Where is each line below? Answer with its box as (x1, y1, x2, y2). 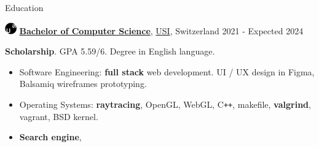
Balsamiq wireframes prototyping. (19, 77, 147, 90)
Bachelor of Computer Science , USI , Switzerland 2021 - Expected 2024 (19, 24, 304, 37)
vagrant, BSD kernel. (19, 110, 98, 123)
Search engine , (19, 130, 82, 143)
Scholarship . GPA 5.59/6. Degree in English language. (5, 45, 215, 58)
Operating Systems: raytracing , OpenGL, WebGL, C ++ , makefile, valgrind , (19, 98, 311, 110)
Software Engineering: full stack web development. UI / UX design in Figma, (19, 65, 315, 78)
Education (5, 1, 44, 13)
